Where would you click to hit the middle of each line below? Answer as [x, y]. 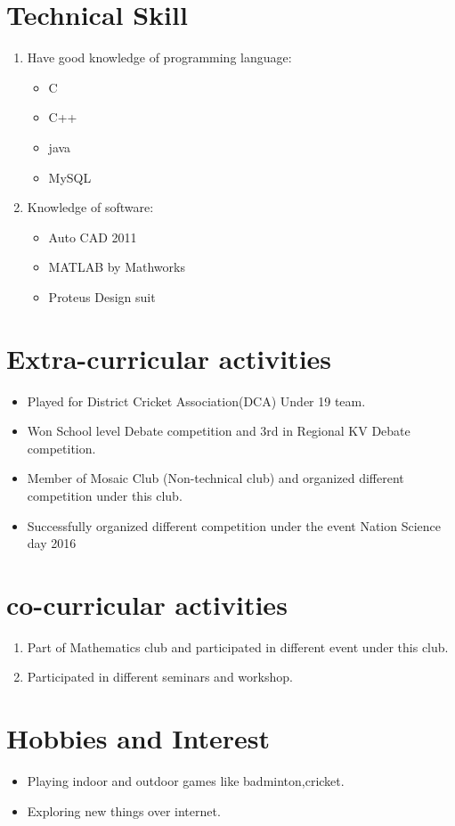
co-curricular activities [147, 604]
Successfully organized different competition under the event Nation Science [234, 525]
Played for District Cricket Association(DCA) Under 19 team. [196, 401]
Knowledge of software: [90, 207]
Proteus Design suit [102, 296]
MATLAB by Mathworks [117, 267]
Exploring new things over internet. [124, 810]
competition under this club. [105, 495]
